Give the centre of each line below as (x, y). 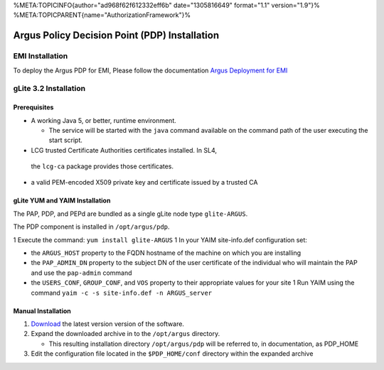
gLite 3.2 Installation (49, 89)
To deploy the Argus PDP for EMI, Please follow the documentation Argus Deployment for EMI (150, 70)
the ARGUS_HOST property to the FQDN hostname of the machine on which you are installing (166, 253)
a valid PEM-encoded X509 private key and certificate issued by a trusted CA (144, 183)
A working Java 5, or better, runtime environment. (104, 120)
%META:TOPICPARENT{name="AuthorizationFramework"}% (102, 15)
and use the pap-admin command (81, 273)
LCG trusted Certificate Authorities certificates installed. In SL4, (124, 150)
